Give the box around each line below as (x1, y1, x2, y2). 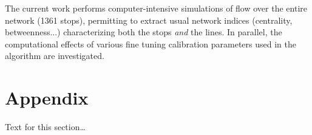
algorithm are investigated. (5, 49, 104, 62)
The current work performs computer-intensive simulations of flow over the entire (5, 2, 307, 14)
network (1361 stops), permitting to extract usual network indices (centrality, (5, 13, 293, 26)
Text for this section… (5, 120, 86, 133)
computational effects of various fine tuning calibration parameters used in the (5, 37, 296, 50)
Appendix (5, 85, 89, 110)
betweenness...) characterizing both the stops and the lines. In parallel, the (5, 26, 282, 38)
